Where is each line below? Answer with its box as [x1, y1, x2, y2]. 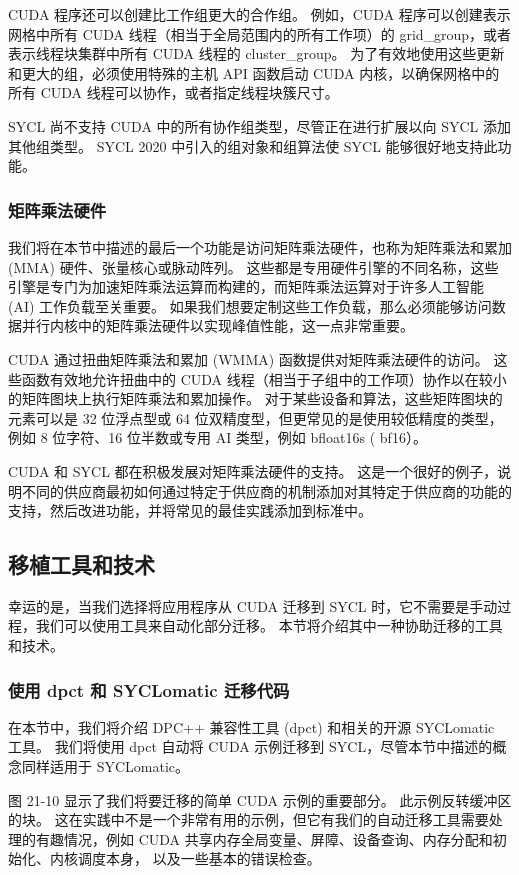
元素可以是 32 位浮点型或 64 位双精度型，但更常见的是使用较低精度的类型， [8, 407, 503, 428]
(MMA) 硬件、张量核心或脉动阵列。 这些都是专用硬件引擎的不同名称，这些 [8, 256, 499, 277]
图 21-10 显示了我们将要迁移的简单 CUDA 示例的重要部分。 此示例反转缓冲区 [8, 789, 512, 810]
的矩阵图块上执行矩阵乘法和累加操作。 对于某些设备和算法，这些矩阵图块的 [8, 388, 503, 409]
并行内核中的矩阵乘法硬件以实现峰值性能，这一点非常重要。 [21, 315, 414, 336]
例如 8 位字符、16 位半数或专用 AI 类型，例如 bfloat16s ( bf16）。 [8, 427, 427, 448]
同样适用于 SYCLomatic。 [21, 756, 190, 777]
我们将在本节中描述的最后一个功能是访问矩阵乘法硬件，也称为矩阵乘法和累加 [8, 236, 512, 257]
